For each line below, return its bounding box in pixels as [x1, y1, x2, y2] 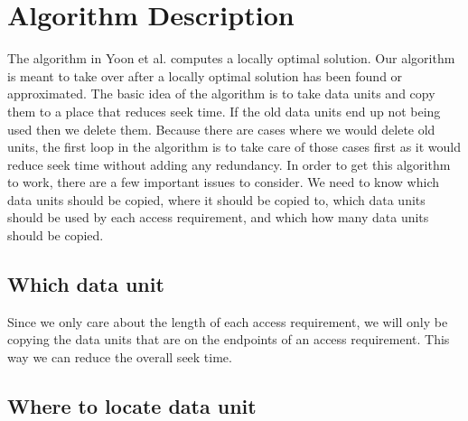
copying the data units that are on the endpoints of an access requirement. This [7, 330, 450, 349]
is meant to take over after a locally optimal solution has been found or [7, 66, 403, 85]
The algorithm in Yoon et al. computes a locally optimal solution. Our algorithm [7, 49, 455, 68]
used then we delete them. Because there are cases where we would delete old [7, 119, 435, 138]
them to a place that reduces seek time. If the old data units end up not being [7, 101, 441, 120]
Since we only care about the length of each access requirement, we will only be [7, 312, 448, 331]
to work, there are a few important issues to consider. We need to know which [7, 173, 440, 192]
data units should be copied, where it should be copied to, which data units [7, 190, 426, 209]
